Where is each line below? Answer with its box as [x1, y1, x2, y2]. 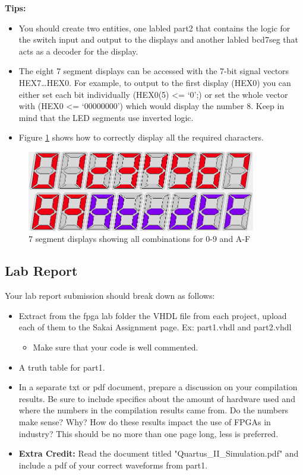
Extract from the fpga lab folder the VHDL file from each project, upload [18, 309, 287, 321]
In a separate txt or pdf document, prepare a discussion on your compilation [18, 381, 298, 393]
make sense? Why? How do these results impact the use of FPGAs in [18, 415, 271, 428]
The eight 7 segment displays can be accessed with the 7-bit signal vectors [18, 65, 289, 77]
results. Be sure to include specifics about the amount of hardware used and [18, 392, 295, 404]
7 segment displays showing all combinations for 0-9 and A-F [29, 232, 251, 245]
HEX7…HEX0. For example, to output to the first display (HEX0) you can [18, 76, 291, 88]
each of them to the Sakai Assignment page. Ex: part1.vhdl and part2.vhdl [18, 321, 292, 333]
